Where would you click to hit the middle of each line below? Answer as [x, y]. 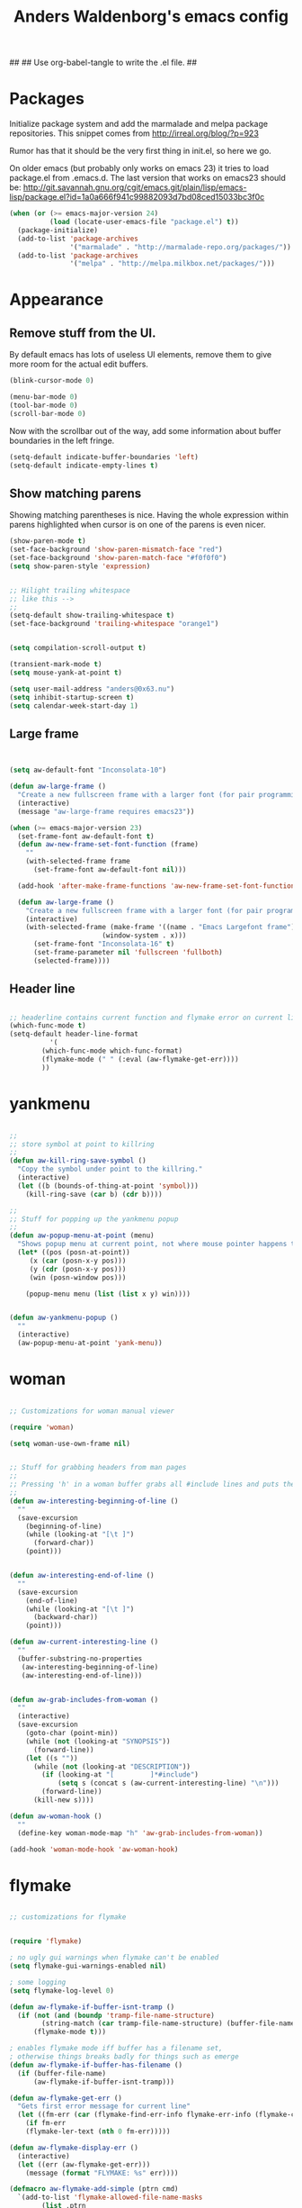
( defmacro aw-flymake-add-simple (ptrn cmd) [94, 2189]
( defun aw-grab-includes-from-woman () [84, 1699]
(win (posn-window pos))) [78, 1277]
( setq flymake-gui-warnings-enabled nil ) [88, 1966]
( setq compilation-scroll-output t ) [78, 648]
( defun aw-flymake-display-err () [74, 2148]
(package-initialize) [58, 230]
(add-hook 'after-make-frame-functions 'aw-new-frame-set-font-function [156, 886]
